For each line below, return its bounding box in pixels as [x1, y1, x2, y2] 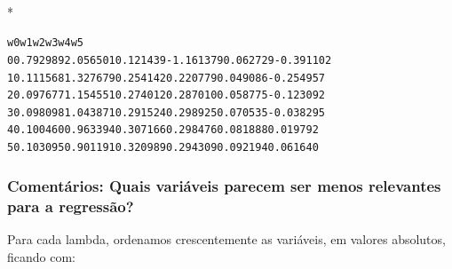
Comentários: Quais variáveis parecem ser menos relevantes [7, 174, 441, 196]
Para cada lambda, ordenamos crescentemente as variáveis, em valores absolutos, [7, 229, 446, 248]
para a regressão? [7, 194, 134, 217]
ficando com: [7, 247, 75, 265]
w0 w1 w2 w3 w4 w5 [7, 36, 83, 50]
